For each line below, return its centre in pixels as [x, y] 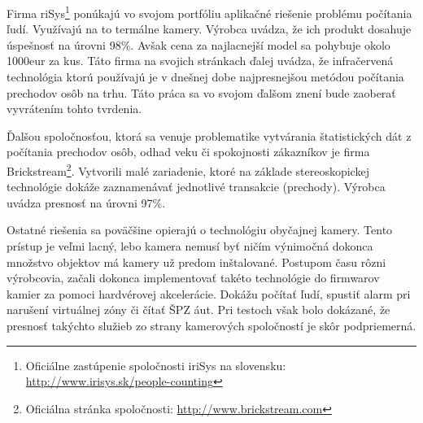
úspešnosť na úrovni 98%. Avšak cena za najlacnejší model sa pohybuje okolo [198, 44]
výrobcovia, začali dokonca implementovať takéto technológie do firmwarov [193, 278]
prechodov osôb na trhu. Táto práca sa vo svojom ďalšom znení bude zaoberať [201, 92]
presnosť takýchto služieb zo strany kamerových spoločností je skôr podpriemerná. [211, 325]
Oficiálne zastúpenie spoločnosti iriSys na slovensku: [156, 365]
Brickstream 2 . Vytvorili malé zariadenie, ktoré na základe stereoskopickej [188, 170]
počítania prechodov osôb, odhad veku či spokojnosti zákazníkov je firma [188, 152]
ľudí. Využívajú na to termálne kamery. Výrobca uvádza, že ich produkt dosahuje [209, 29]
